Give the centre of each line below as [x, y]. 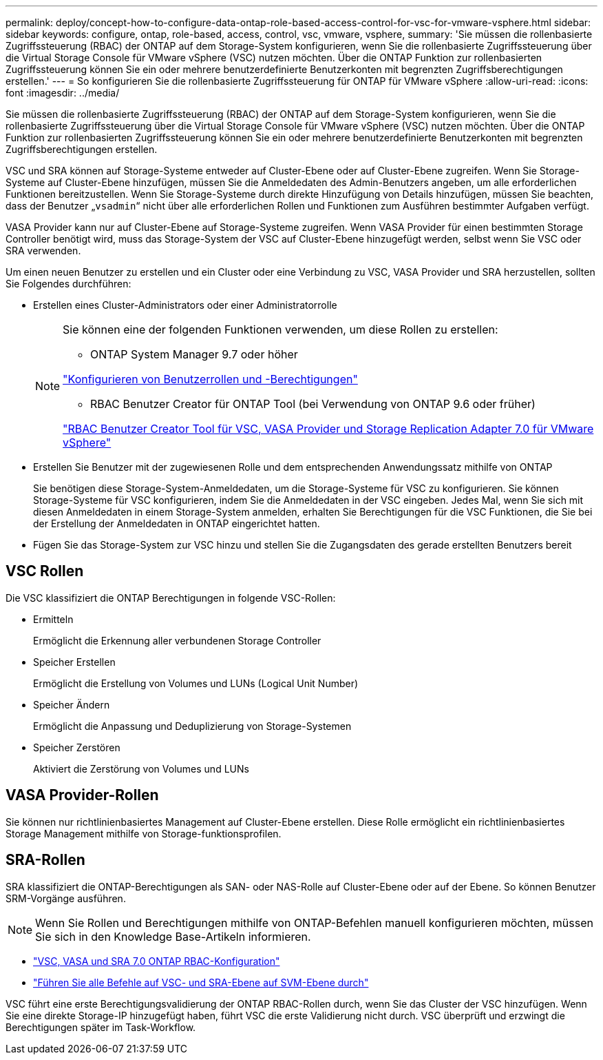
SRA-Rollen [45, 860]
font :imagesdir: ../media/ [63, 93]
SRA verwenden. [43, 251]
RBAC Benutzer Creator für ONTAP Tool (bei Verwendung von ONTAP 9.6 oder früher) [313, 404]
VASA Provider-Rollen [82, 795]
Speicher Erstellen [74, 662]
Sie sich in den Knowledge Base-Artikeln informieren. [173, 936]
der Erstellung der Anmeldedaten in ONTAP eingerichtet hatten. [177, 523]
